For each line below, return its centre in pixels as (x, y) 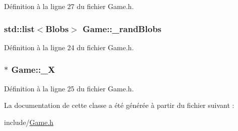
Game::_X (33, 70)
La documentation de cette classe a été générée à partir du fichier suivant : (119, 105)
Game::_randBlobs (122, 28)
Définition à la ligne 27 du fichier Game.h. (69, 6)
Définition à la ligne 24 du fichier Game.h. (69, 47)
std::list (19, 28)
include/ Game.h (29, 122)
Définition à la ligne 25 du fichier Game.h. (69, 88)
